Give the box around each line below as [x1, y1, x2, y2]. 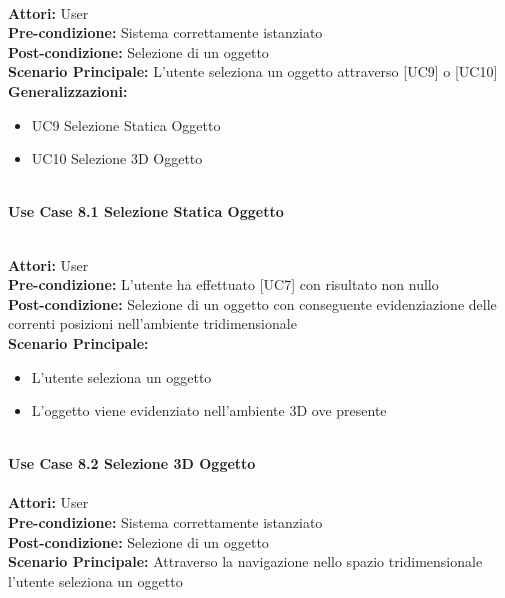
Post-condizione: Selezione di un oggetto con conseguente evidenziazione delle [8, 293, 497, 314]
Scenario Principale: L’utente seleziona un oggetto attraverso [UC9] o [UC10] [8, 61, 498, 82]
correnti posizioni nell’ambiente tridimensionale [8, 313, 297, 334]
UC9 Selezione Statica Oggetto [31, 114, 221, 135]
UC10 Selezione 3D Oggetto [31, 148, 203, 169]
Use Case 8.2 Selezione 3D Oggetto [8, 453, 256, 474]
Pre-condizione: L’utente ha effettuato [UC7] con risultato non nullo [8, 274, 439, 295]
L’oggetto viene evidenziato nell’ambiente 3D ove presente [31, 400, 387, 421]
